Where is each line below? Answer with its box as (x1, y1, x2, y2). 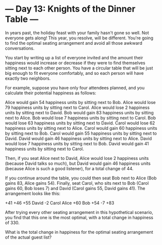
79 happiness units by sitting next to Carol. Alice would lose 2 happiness (5, 105, 150, 110)
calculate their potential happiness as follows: (5, 90, 97, 96)
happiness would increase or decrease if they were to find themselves (5, 60, 146, 66)
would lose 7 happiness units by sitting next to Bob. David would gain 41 (5, 140, 149, 146)
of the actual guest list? (5, 234, 52, 240)
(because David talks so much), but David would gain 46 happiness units (5, 160, 151, 166)
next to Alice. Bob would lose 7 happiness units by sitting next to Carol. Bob (5, 115, 156, 121)
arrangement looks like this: (5, 191, 61, 196)
